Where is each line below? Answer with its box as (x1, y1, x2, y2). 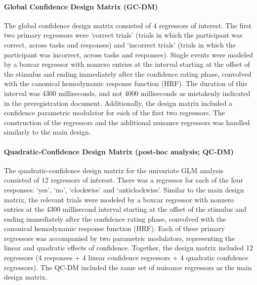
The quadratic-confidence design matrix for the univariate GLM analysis (4, 165, 224, 175)
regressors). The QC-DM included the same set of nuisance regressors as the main (4, 262, 252, 272)
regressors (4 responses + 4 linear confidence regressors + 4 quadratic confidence (4, 252, 249, 263)
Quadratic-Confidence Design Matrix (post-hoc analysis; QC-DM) (4, 146, 234, 156)
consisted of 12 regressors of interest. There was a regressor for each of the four (4, 175, 244, 185)
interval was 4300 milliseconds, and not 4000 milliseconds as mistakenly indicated (4, 88, 251, 98)
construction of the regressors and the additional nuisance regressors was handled (4, 117, 250, 127)
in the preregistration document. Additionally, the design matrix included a (4, 97, 232, 108)
